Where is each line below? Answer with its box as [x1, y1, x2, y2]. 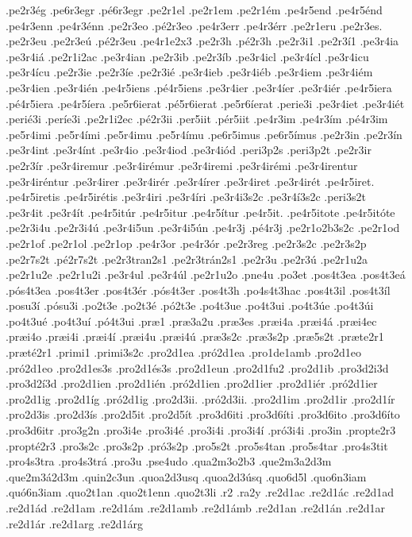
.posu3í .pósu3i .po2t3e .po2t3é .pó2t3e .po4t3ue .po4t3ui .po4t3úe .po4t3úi [6, 297, 374, 314]
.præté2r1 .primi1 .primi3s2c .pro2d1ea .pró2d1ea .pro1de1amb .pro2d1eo [6, 344, 362, 361]
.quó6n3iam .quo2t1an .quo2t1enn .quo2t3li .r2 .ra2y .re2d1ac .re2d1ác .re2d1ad [6, 484, 395, 500]
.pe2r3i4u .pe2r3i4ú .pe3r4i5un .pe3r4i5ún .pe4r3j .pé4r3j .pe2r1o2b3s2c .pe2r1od [6, 219, 400, 236]
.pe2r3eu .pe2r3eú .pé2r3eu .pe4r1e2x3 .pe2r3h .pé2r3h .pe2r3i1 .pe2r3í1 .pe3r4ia [6, 33, 399, 49]
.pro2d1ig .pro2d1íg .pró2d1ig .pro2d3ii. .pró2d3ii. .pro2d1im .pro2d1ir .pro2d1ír [6, 390, 395, 407]
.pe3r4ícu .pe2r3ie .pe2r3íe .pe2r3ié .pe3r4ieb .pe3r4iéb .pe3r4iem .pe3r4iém [6, 64, 373, 80]
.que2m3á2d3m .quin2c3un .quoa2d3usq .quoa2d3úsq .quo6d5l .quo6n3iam [6, 468, 367, 485]
